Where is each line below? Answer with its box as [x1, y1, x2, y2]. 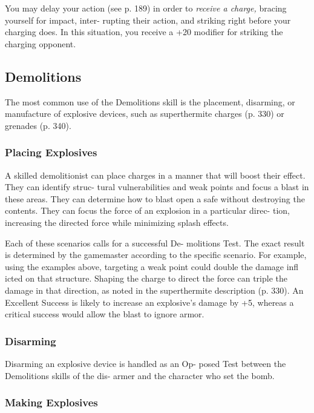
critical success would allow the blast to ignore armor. [5, 308, 204, 320]
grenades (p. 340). [5, 119, 71, 131]
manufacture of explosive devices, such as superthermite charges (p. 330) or [5, 107, 284, 120]
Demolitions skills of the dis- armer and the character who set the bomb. [5, 369, 275, 382]
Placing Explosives [5, 145, 97, 160]
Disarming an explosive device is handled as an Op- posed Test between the [5, 357, 286, 369]
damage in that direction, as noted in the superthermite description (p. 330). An [5, 283, 304, 296]
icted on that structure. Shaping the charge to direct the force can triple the [5, 272, 287, 285]
